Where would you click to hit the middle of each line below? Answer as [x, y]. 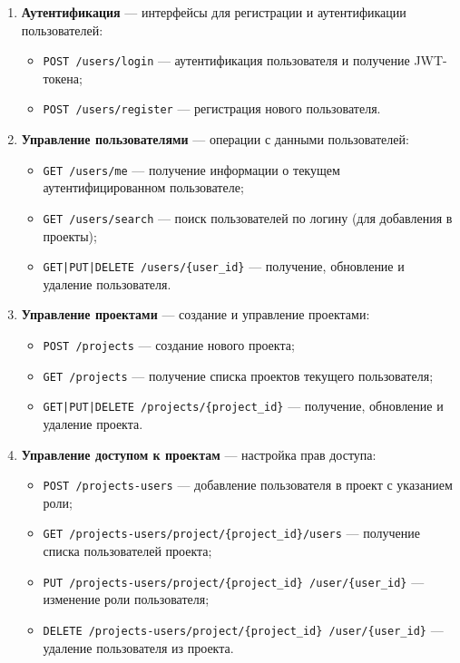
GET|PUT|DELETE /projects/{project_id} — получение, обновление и [243, 406]
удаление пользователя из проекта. [138, 647]
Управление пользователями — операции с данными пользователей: [215, 139]
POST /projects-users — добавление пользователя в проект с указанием [248, 485]
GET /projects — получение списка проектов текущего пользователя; [238, 375]
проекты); [70, 235]
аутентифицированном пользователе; [143, 187]
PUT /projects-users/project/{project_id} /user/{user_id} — [234, 581]
